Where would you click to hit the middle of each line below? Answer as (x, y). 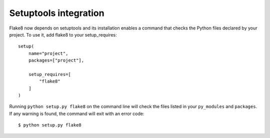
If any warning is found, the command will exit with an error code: (77, 113)
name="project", (48, 53)
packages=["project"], (56, 60)
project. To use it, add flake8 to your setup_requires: (63, 34)
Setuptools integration (57, 13)
